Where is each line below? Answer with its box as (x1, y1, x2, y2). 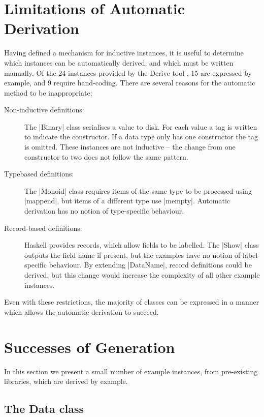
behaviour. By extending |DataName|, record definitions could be (49, 259, 252, 270)
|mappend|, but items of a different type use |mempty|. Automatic (24, 195, 230, 206)
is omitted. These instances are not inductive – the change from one (24, 141, 236, 152)
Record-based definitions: (4, 222, 82, 233)
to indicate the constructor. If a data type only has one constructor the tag (24, 131, 258, 142)
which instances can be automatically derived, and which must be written (4, 57, 234, 68)
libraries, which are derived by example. (4, 376, 128, 386)
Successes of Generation (4, 336, 175, 357)
